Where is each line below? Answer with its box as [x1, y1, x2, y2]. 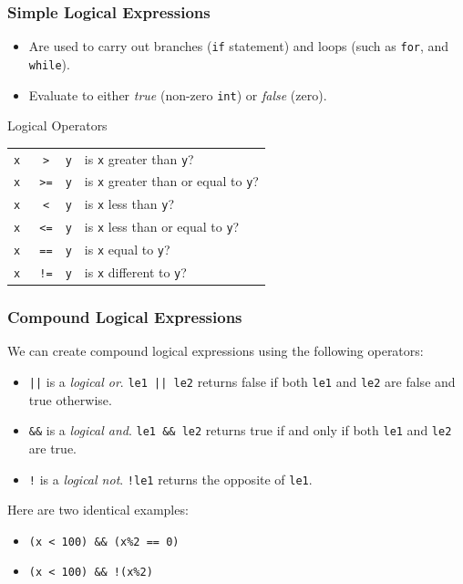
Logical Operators [7, 116, 108, 135]
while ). [28, 54, 70, 73]
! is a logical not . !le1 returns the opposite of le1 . [28, 469, 313, 488]
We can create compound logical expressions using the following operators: [7, 341, 424, 360]
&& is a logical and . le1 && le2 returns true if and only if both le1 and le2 [28, 421, 452, 440]
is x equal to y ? [84, 240, 170, 259]
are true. [28, 438, 77, 457]
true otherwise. [28, 390, 112, 409]
